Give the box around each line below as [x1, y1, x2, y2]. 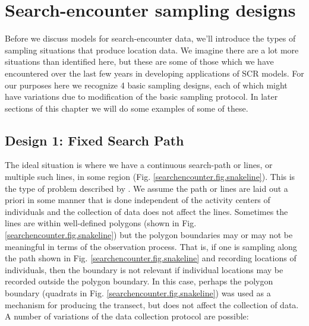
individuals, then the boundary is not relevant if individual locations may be [5, 263, 283, 276]
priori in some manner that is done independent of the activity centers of [5, 194, 270, 206]
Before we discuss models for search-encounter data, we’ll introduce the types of [5, 32, 296, 45]
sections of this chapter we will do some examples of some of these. [5, 102, 248, 114]
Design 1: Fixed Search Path [5, 131, 184, 149]
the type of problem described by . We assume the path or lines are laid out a [5, 182, 288, 194]
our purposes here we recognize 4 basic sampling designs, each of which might [5, 78, 288, 91]
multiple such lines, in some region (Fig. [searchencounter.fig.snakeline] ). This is [5, 170, 295, 183]
